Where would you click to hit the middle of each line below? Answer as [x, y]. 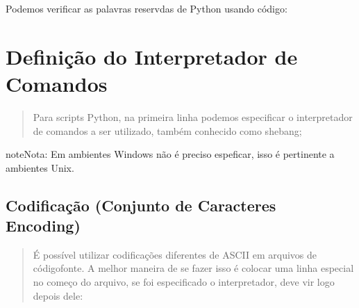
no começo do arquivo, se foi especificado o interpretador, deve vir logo [184, 282]
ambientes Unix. [40, 167]
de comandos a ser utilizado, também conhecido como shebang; [167, 130]
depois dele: [58, 295]
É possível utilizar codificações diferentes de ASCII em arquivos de [175, 254]
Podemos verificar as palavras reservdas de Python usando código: [147, 8]
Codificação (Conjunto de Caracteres [141, 205]
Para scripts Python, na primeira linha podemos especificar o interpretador [193, 116]
